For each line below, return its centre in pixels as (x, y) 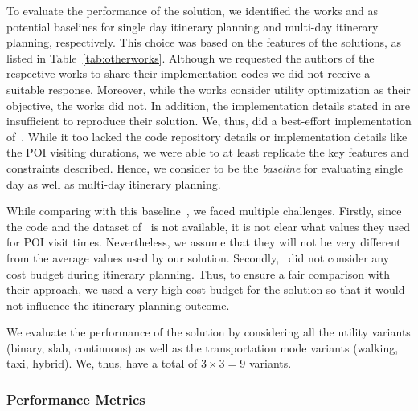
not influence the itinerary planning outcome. (118, 305)
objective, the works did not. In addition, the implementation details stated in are (209, 105)
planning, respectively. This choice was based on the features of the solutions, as (204, 42)
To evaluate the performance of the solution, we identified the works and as (192, 10)
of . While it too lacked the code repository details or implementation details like (207, 136)
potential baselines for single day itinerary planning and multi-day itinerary (193, 26)
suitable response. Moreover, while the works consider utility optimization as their (209, 89)
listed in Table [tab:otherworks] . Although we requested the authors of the (191, 57)
